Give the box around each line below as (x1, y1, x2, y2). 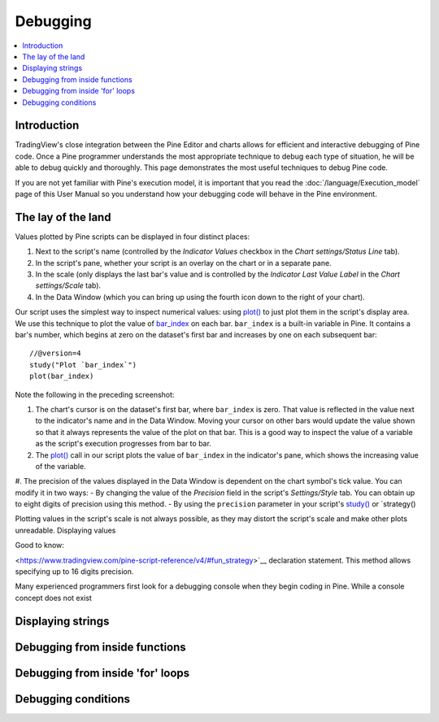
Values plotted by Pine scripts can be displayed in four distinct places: (15, 232, 250, 241)
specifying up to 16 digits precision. (15, 567, 134, 576)
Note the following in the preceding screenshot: (15, 389, 175, 399)
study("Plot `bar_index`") (29, 360, 137, 369)
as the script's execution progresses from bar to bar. (35, 439, 211, 449)
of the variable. (35, 461, 86, 471)
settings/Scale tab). (35, 281, 102, 290)
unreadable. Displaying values (15, 525, 116, 535)
